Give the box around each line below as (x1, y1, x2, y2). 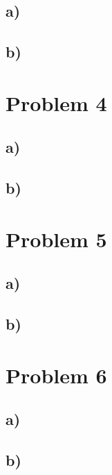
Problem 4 (6, 88, 107, 117)
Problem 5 (6, 224, 107, 253)
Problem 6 (6, 360, 107, 389)
